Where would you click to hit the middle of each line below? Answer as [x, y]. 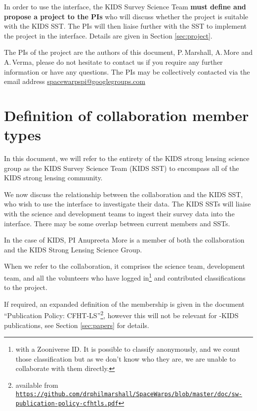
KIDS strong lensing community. [53, 178]
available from [37, 385]
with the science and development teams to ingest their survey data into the [119, 214]
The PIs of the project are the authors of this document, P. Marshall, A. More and [128, 52]
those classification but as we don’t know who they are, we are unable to [126, 358]
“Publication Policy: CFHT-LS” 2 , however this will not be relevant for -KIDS [121, 315]
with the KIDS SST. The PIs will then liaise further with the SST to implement [126, 26]
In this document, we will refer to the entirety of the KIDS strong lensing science [127, 158]
